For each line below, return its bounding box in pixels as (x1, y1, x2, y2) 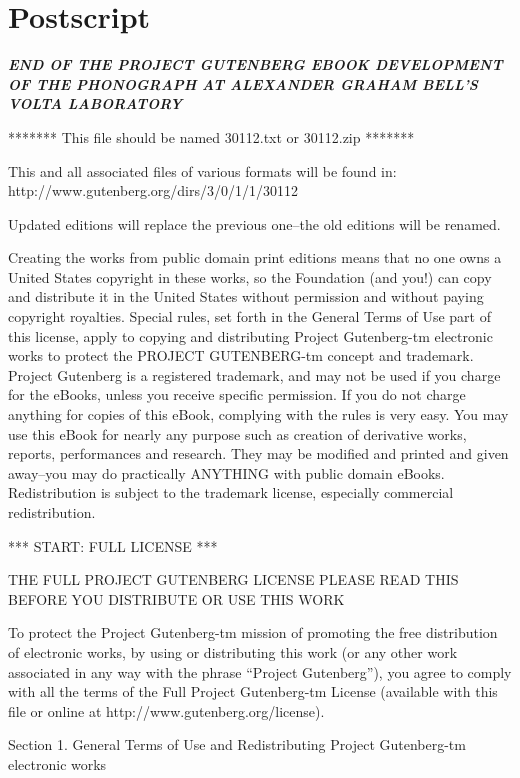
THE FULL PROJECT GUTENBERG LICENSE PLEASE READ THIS (8, 569, 459, 590)
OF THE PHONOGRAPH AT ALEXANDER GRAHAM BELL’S (8, 73, 478, 94)
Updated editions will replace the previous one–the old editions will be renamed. (8, 213, 501, 234)
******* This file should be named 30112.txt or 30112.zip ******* (8, 126, 415, 147)
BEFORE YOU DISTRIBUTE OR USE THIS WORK (8, 588, 345, 609)
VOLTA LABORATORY (8, 93, 183, 114)
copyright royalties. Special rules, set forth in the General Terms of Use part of (8, 306, 491, 327)
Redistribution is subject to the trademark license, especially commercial (8, 482, 454, 503)
